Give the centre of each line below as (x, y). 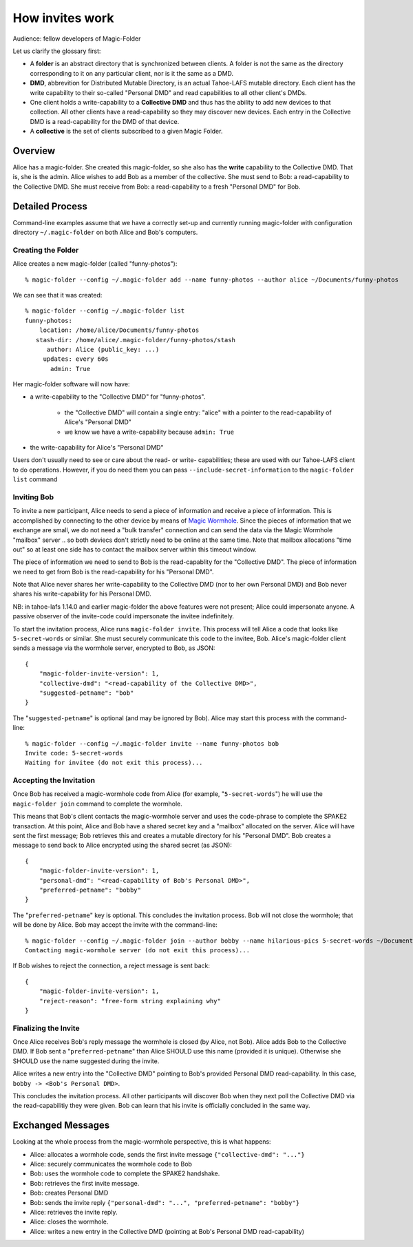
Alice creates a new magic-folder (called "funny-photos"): (95, 264)
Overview (34, 150)
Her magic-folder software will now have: (71, 384)
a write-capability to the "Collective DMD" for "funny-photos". (118, 397)
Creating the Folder (46, 250)
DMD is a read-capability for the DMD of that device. (105, 121)
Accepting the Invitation (54, 780)
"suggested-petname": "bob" (86, 693)
